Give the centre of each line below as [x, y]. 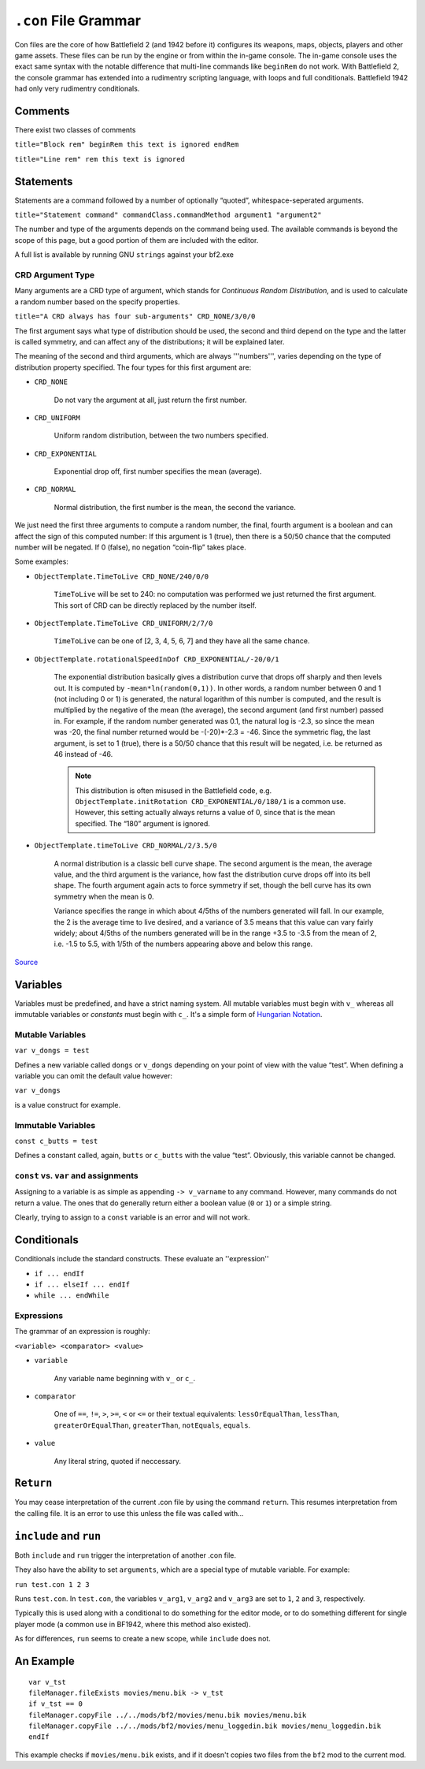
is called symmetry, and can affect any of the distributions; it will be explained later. [150, 341]
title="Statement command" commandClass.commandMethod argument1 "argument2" [168, 215]
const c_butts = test [56, 1141]
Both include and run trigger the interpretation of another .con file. [125, 1555]
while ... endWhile [72, 1296]
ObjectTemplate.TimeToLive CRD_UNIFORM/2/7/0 [124, 623]
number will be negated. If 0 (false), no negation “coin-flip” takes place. [131, 547]
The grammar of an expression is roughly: [83, 1331]
